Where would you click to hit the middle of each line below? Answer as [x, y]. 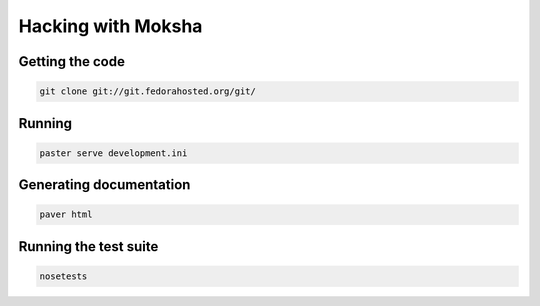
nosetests [63, 276]
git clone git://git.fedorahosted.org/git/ [148, 91]
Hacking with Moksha [110, 26]
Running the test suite [88, 246]
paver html [66, 214]
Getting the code [71, 61]
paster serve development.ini [113, 153]
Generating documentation [104, 185]
